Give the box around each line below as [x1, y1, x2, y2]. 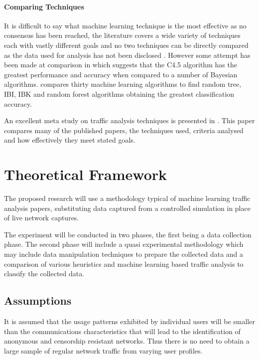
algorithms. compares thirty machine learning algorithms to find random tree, [4, 79, 242, 89]
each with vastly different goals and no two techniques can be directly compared [4, 39, 249, 50]
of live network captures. [4, 212, 79, 223]
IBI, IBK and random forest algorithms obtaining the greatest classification [4, 88, 235, 99]
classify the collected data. [4, 268, 85, 279]
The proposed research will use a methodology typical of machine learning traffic [4, 193, 251, 203]
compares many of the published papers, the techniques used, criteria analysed [4, 125, 244, 135]
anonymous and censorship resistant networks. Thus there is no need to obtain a [4, 336, 250, 346]
